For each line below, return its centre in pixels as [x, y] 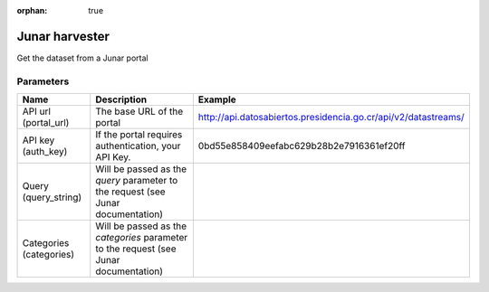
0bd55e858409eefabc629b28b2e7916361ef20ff [302, 146]
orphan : [32, 10]
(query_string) [52, 197]
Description [121, 99]
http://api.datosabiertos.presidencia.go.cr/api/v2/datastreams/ [331, 118]
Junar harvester [63, 36]
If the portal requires [139, 135]
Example [217, 99]
